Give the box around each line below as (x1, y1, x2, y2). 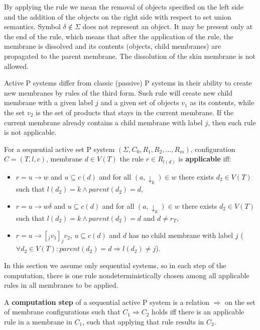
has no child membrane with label (128, 229, 233, 240)
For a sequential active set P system (4, 143, 115, 154)
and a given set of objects (100, 97, 179, 108)
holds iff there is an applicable (152, 306, 244, 317)
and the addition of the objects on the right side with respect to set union (4, 11, 231, 22)
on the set (225, 296, 255, 307)
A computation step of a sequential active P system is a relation (4, 296, 209, 307)
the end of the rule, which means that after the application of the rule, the (4, 31, 233, 41)
